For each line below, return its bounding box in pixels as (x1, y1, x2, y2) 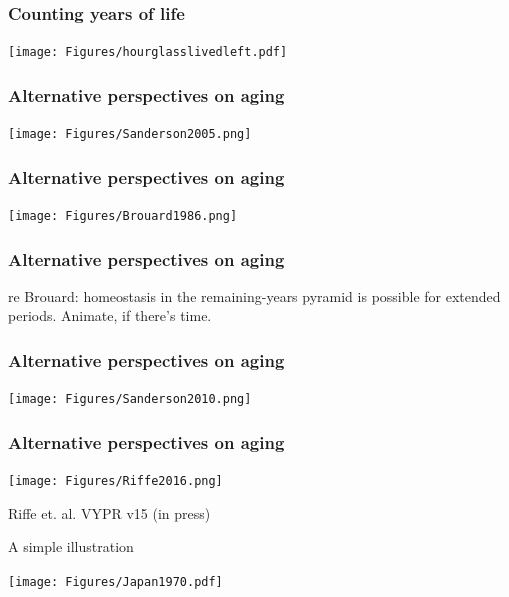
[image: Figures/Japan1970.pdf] (8, 574, 223, 589)
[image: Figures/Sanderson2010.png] (8, 392, 252, 407)
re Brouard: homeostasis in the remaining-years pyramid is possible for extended (8, 285, 501, 306)
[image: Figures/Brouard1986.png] (8, 208, 238, 223)
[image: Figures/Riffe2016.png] (8, 474, 223, 489)
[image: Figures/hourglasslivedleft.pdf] (8, 45, 288, 60)
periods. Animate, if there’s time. (8, 305, 212, 326)
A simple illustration (8, 536, 134, 557)
